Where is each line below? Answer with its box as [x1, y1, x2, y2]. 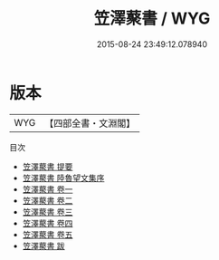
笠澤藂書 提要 [22, 160, 73, 172]
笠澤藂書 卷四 [22, 217, 73, 228]
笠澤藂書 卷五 [22, 228, 73, 240]
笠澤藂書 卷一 [22, 183, 73, 195]
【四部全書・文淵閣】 [44, 117, 136, 130]
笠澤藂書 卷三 [22, 206, 73, 217]
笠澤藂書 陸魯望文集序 [22, 172, 105, 183]
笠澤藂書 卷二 [22, 195, 73, 206]
